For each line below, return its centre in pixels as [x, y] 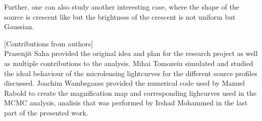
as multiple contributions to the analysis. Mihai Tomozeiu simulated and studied [129, 63]
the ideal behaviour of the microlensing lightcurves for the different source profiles [131, 73]
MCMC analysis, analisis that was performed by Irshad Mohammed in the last [126, 103]
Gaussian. [19, 26]
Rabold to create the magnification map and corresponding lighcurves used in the [130, 93]
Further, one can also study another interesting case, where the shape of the [122, 7]
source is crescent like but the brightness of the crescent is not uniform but [120, 16]
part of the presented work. [46, 112]
